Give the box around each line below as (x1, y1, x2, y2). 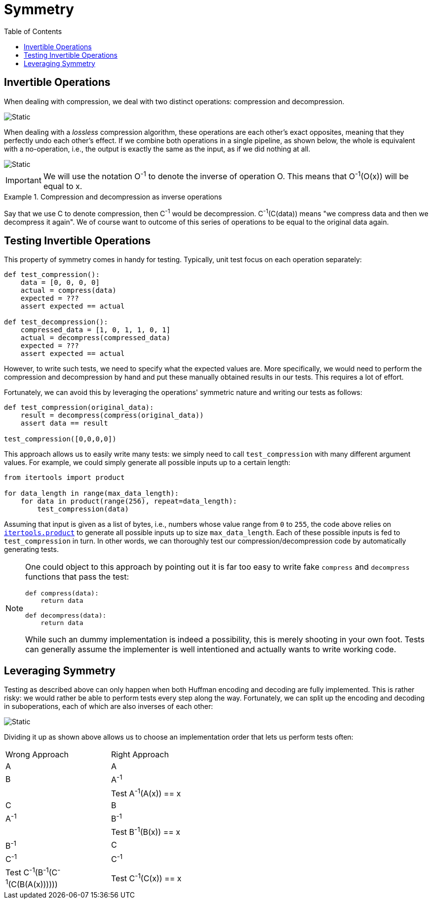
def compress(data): (25, 589, 99, 597)
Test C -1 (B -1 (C (5, 866, 58, 878)
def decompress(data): (25, 612, 107, 620)
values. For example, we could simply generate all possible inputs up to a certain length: (4, 458, 290, 467)
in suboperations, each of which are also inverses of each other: (4, 702, 213, 711)
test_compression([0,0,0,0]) (4, 435, 117, 443)
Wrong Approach (5, 749, 69, 760)
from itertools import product (4, 473, 125, 482)
